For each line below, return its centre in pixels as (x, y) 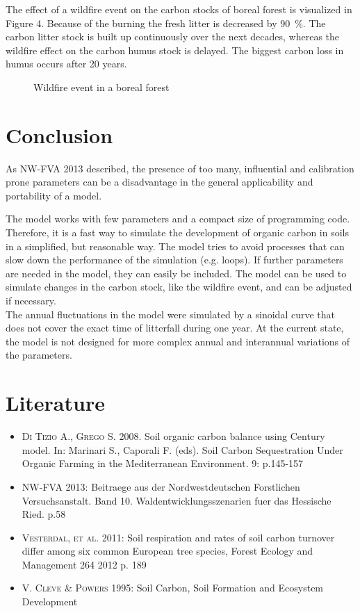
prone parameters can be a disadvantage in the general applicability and (159, 182)
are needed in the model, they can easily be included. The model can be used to (176, 273)
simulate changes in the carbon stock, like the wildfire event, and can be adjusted (179, 287)
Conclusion (59, 134)
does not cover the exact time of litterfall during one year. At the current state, (175, 328)
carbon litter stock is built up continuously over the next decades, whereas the (173, 36)
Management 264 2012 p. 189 (84, 564)
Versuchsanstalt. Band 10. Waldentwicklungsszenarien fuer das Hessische (177, 500)
